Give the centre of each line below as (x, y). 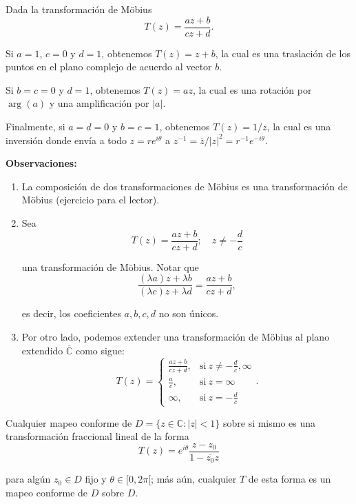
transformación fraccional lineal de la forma (97, 436)
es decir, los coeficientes (71, 313)
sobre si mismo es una (269, 422)
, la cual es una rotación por (252, 89)
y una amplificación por (99, 103)
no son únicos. (189, 313)
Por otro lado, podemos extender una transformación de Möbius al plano (176, 336)
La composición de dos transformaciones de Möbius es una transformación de (185, 186)
